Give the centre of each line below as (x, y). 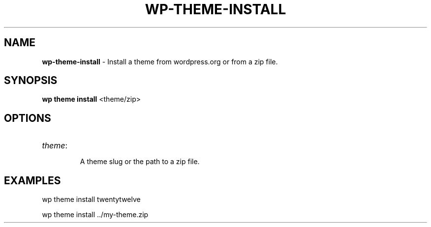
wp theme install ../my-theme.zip (95, 215)
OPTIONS (28, 118)
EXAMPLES (32, 180)
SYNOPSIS (31, 81)
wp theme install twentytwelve (91, 199)
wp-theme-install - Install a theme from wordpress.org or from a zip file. (160, 61)
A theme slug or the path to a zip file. (140, 162)
